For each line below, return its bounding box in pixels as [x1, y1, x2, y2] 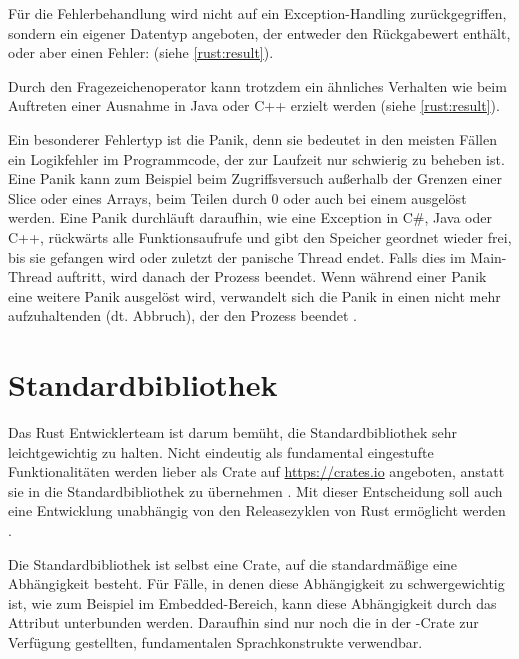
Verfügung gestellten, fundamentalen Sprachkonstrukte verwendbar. [8, 631, 423, 652]
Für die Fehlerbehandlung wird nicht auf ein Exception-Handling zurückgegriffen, [8, 3, 507, 23]
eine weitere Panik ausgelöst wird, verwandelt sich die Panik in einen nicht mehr [8, 285, 501, 306]
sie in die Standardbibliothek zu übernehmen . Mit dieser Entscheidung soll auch [8, 480, 503, 501]
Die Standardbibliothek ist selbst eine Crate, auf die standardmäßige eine [8, 553, 458, 574]
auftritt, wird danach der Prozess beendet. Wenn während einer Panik [57, 266, 487, 287]
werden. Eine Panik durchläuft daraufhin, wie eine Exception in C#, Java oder [8, 207, 492, 228]
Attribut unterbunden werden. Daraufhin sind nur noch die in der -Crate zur [8, 612, 479, 633]
